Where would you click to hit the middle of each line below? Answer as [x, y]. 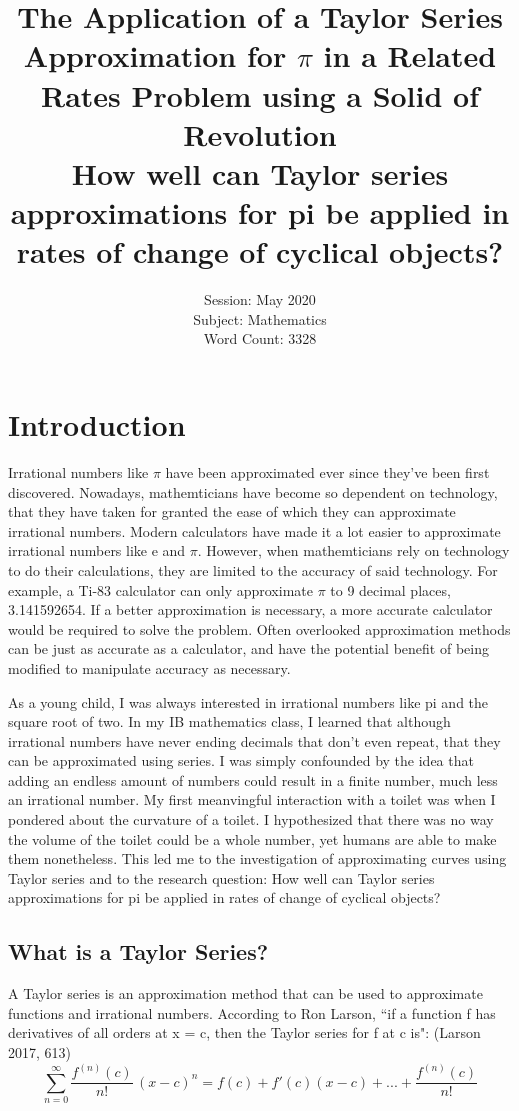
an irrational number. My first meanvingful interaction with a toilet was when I [252, 799]
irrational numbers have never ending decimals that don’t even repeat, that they [254, 740]
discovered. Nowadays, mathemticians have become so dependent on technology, [253, 491]
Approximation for [155, 55]
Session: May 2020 [260, 299]
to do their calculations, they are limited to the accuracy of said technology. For [253, 569]
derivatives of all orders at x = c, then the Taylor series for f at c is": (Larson [244, 1032]
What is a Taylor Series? [138, 951]
